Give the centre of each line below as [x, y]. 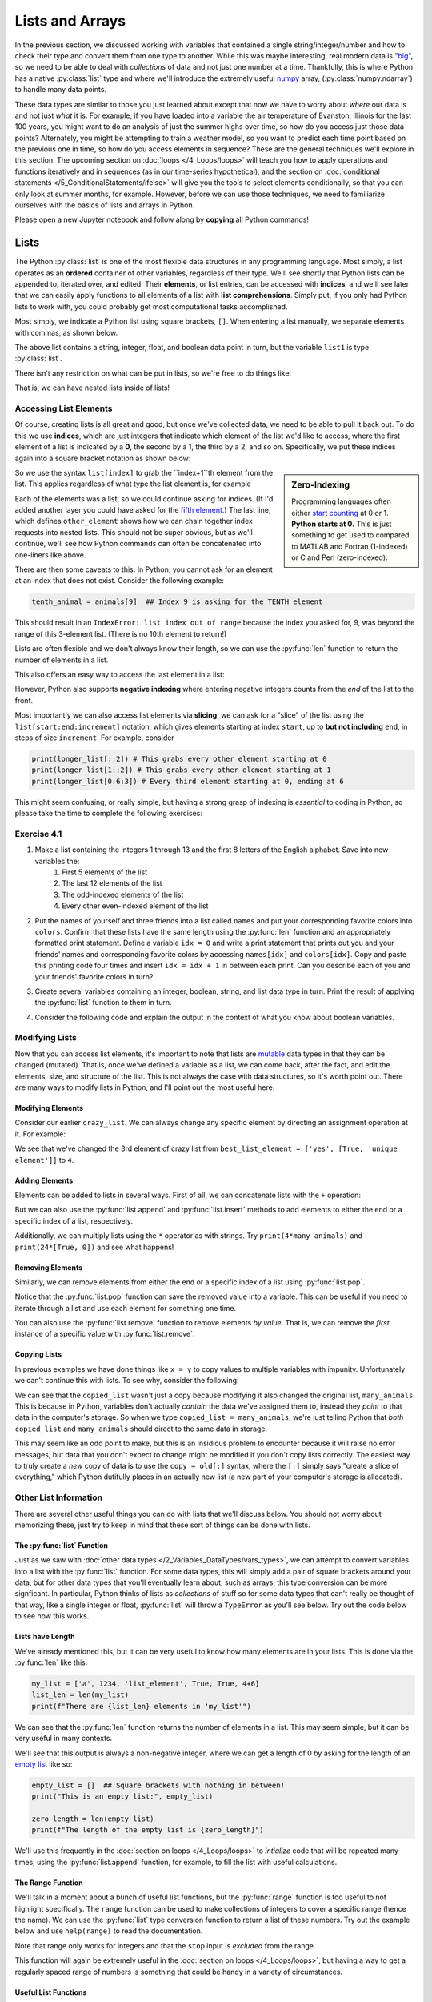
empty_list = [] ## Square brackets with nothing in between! [158, 1785]
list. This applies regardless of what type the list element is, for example [133, 484]
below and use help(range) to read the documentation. [109, 1931]
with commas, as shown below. [66, 332]
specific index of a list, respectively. [74, 1220]
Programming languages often [342, 501]
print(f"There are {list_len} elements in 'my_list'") [141, 1706]
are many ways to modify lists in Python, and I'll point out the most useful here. [145, 1087]
